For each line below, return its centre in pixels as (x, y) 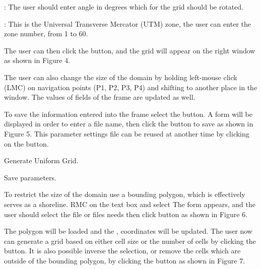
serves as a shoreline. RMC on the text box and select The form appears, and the (130, 204)
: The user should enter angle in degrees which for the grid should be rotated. (124, 7)
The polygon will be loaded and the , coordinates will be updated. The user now (128, 231)
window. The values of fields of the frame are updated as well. (100, 97)
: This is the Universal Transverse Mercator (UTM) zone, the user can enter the (127, 23)
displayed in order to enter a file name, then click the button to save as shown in (129, 124)
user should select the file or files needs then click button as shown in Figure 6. (126, 214)
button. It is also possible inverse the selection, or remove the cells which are (122, 251)
